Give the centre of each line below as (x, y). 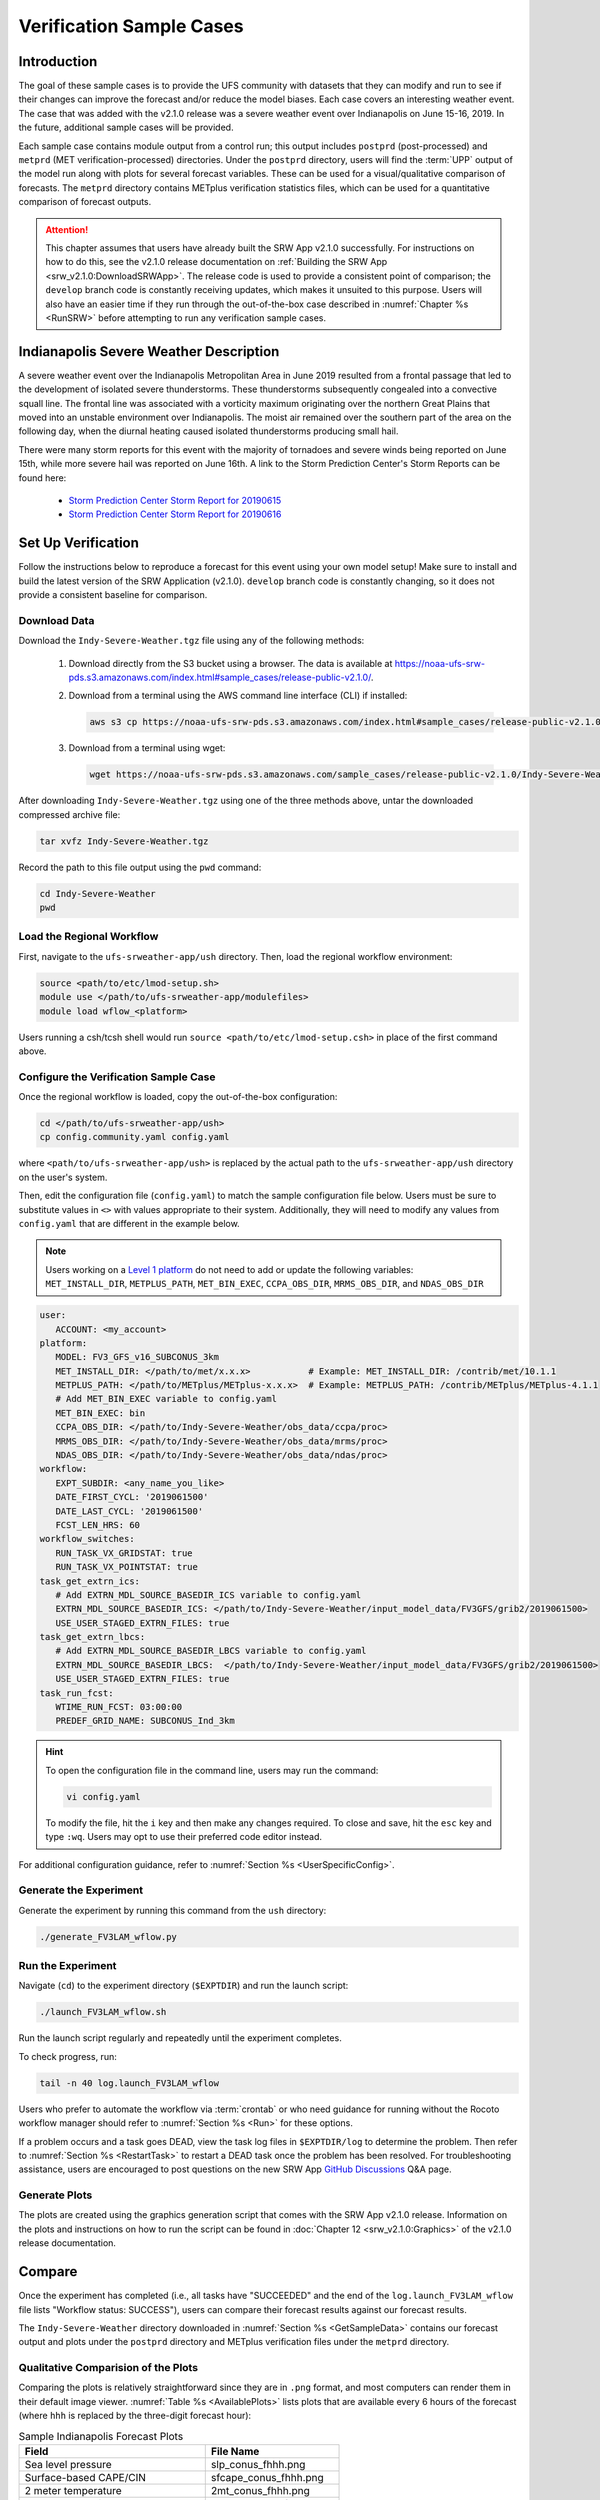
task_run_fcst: (76, 1693)
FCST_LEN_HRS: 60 (97, 1524)
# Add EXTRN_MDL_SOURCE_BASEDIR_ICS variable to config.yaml (208, 1594)
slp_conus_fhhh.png (258, 2464)
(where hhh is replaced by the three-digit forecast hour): (135, 2416)
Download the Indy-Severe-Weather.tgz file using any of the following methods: (191, 641)
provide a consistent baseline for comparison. (113, 595)
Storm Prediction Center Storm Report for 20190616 (175, 514)
